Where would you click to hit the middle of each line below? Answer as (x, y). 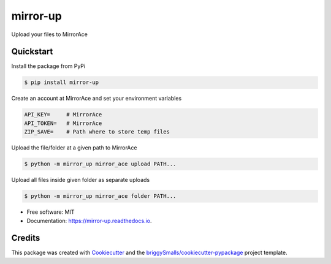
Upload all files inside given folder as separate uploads (81, 180)
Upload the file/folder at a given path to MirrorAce (74, 148)
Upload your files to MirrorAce (50, 34)
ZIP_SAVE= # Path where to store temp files (97, 132)
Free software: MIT (51, 212)
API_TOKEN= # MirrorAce (63, 123)
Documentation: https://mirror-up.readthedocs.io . (89, 221)
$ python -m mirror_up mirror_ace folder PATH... (100, 196)
